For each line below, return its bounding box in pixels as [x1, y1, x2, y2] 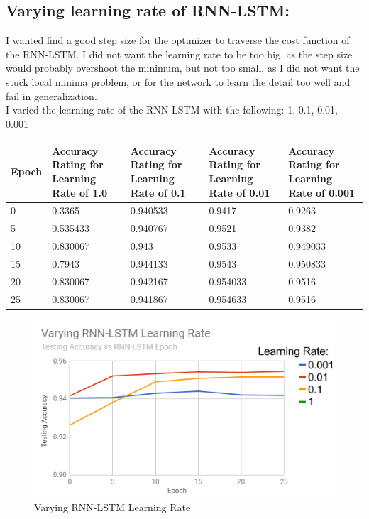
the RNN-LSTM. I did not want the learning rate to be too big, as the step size [6, 46, 353, 61]
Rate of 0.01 [209, 185, 270, 200]
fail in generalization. [6, 88, 97, 103]
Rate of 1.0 [52, 185, 107, 200]
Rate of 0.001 [288, 185, 356, 200]
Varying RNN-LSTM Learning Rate [34, 499, 191, 514]
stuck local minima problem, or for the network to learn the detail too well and [6, 74, 351, 89]
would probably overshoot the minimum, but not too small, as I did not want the [6, 60, 360, 75]
